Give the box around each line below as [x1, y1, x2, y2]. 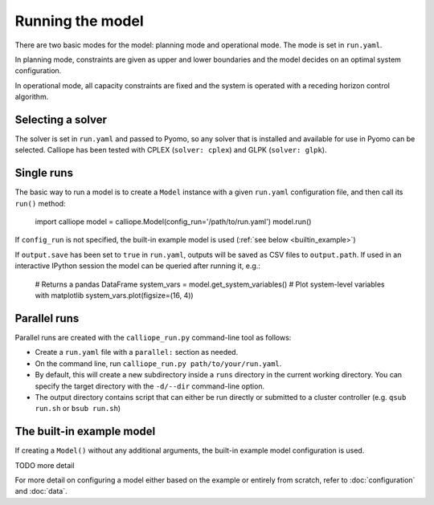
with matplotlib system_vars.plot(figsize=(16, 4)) [35, 291, 194, 300]
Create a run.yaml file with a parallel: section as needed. [35, 348, 239, 357]
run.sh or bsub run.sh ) [35, 404, 121, 413]
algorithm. [14, 92, 49, 102]
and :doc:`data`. [14, 487, 68, 496]
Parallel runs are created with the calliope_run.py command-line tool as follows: [14, 332, 292, 342]
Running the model [14, 12, 144, 30]
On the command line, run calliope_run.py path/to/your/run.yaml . [35, 358, 282, 369]
